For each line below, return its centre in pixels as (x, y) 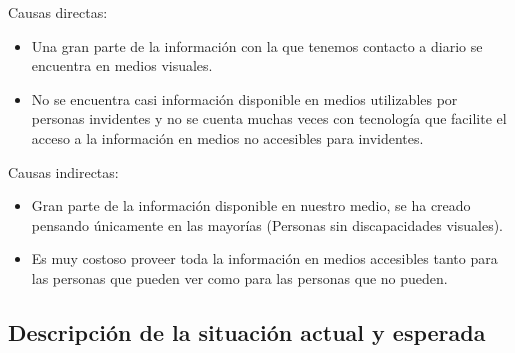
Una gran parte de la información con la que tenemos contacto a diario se (257, 45)
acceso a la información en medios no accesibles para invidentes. (227, 137)
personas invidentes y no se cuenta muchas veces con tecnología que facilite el (269, 118)
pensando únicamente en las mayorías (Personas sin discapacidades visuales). (267, 224)
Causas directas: (58, 12)
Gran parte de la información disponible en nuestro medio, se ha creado (251, 205)
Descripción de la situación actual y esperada (247, 331)
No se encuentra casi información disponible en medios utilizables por (244, 98)
